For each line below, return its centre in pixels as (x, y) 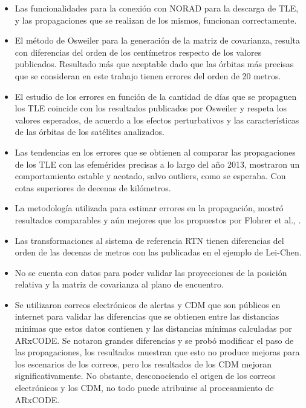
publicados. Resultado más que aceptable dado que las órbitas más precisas (154, 64)
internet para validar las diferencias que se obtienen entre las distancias (147, 316)
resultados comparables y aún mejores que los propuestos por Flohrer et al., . (158, 219)
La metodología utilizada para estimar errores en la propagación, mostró (149, 208)
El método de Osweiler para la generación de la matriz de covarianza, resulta (157, 40)
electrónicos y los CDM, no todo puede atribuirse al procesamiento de (144, 388)
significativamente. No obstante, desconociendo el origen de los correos (145, 376)
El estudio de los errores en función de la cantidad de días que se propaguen (156, 96)
